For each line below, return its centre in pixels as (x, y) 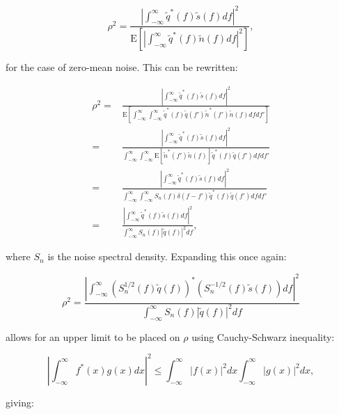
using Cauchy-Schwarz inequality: (263, 336)
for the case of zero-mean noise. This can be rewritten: (122, 67)
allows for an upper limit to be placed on (93, 336)
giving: (20, 402)
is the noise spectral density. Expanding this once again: (167, 256)
